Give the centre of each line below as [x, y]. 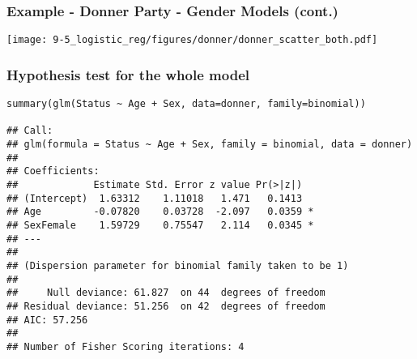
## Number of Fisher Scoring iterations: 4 [126, 346]
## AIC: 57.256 [47, 320]
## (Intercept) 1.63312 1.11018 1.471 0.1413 [155, 198]
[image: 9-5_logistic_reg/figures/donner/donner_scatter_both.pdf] [192, 40]
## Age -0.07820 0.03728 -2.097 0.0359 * [160, 212]
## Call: [30, 131]
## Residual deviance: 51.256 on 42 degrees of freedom [166, 306]
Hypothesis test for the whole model [128, 74]
